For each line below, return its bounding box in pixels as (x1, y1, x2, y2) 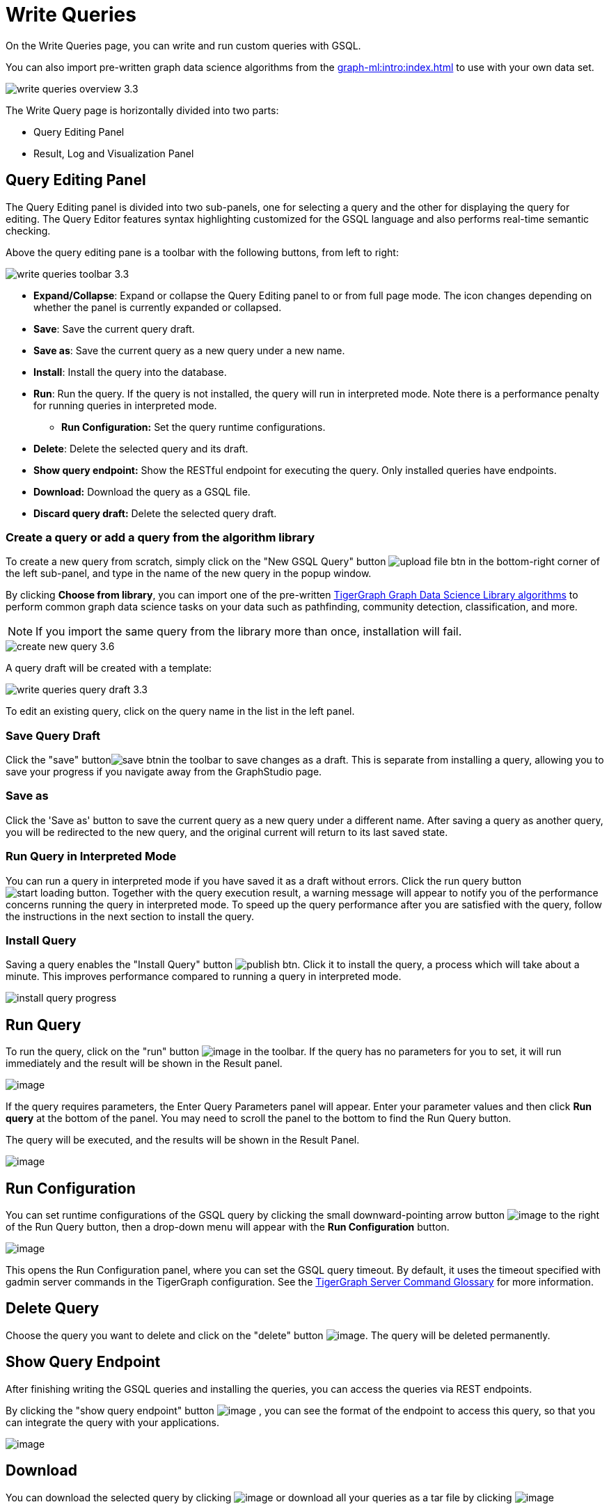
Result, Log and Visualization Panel (33, 147, 194, 159)
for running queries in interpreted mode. (33, 399, 217, 411)
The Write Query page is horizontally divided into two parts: (6, 104, 279, 116)
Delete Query (6, 1299, 100, 1318)
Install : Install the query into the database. (33, 365, 227, 378)
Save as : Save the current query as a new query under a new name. (33, 344, 345, 356)
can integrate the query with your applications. (6, 1416, 219, 1428)
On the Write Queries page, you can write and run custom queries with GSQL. (6, 39, 361, 52)
